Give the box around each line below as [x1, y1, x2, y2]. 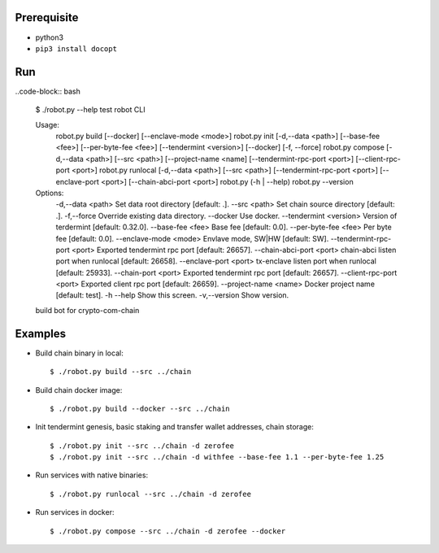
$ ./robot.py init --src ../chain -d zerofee [50, 441, 235, 451]
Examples [15, 326, 67, 341]
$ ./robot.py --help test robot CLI [35, 105, 146, 115]
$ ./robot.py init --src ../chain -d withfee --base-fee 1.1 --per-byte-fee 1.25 [50, 452, 385, 462]
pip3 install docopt [35, 44, 118, 53]
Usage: [35, 120, 60, 129]
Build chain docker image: [35, 385, 123, 394]
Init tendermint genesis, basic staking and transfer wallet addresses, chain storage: [35, 422, 315, 432]
